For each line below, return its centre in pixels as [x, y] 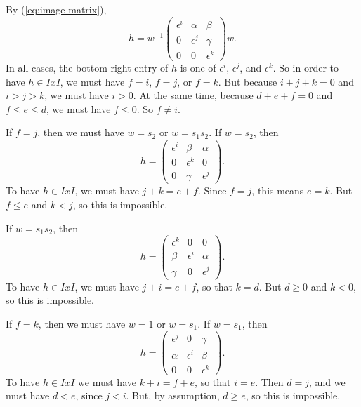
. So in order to [306, 67]
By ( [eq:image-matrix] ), [56, 9]
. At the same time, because [193, 95]
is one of [198, 67]
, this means [278, 191]
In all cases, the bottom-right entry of [87, 67]
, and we [327, 381]
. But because [248, 81]
